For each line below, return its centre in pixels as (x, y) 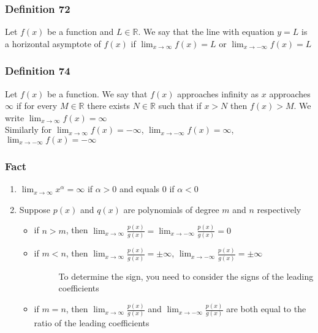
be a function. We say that (97, 93)
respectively (279, 209)
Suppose (35, 209)
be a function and (81, 32)
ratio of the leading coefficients (92, 323)
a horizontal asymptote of (53, 43)
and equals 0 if (147, 189)
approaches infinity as (218, 93)
